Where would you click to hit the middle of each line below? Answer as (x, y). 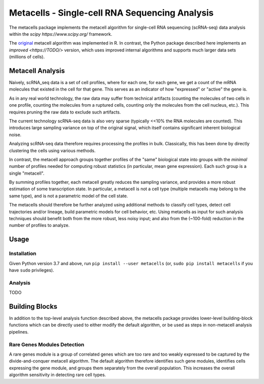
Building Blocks (33, 306)
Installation (23, 253)
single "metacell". (27, 173)
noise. (15, 135)
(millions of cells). (27, 57)
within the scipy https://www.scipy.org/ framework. (61, 34)
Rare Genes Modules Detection (47, 344)
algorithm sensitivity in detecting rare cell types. (57, 375)
